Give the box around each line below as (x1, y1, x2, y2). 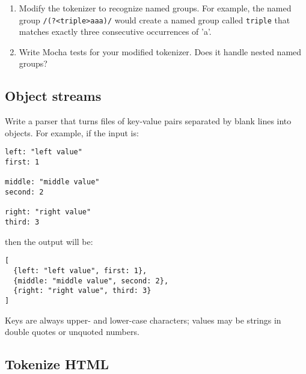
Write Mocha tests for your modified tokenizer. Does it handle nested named (19, 45, 302, 58)
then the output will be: (5, 235, 93, 247)
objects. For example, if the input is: (5, 126, 139, 139)
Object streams (5, 86, 102, 105)
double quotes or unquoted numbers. (5, 325, 139, 338)
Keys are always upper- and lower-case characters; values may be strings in (5, 313, 281, 326)
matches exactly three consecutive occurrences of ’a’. (19, 25, 212, 38)
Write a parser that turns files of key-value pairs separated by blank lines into (5, 115, 292, 127)
